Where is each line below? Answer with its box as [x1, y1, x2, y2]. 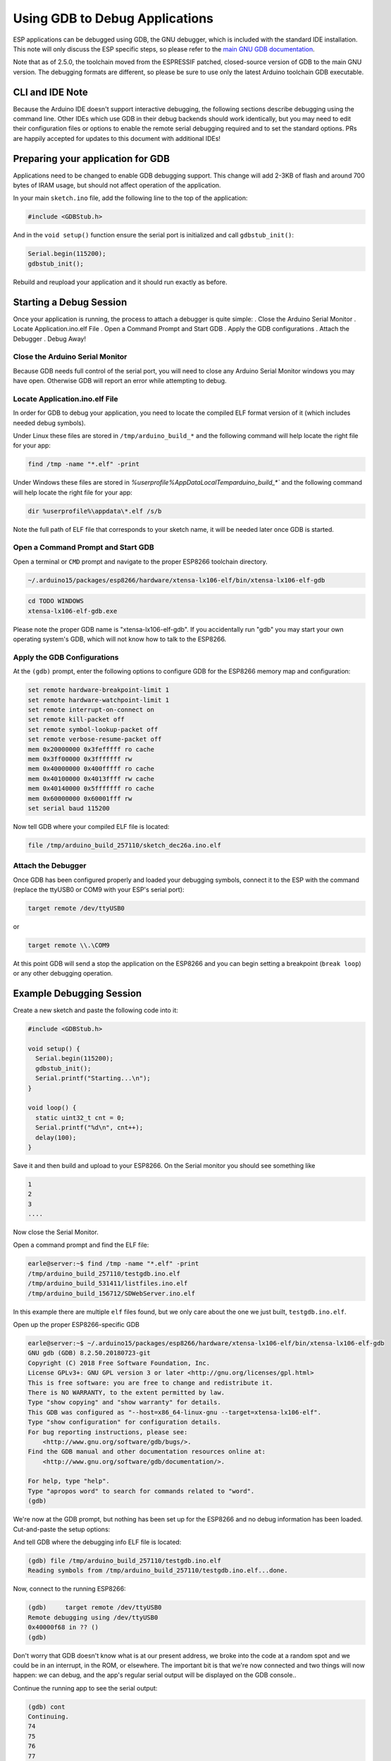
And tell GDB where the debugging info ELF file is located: [13, 1538, 182, 1546]
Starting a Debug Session [13, 296, 128, 308]
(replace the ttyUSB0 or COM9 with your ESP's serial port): [13, 885, 185, 894]
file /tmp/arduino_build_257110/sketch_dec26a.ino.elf [27, 841, 221, 849]
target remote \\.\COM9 [27, 941, 111, 949]
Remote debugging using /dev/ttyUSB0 [27, 1613, 159, 1622]
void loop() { [27, 1104, 77, 1112]
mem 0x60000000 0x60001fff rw [27, 795, 132, 802]
